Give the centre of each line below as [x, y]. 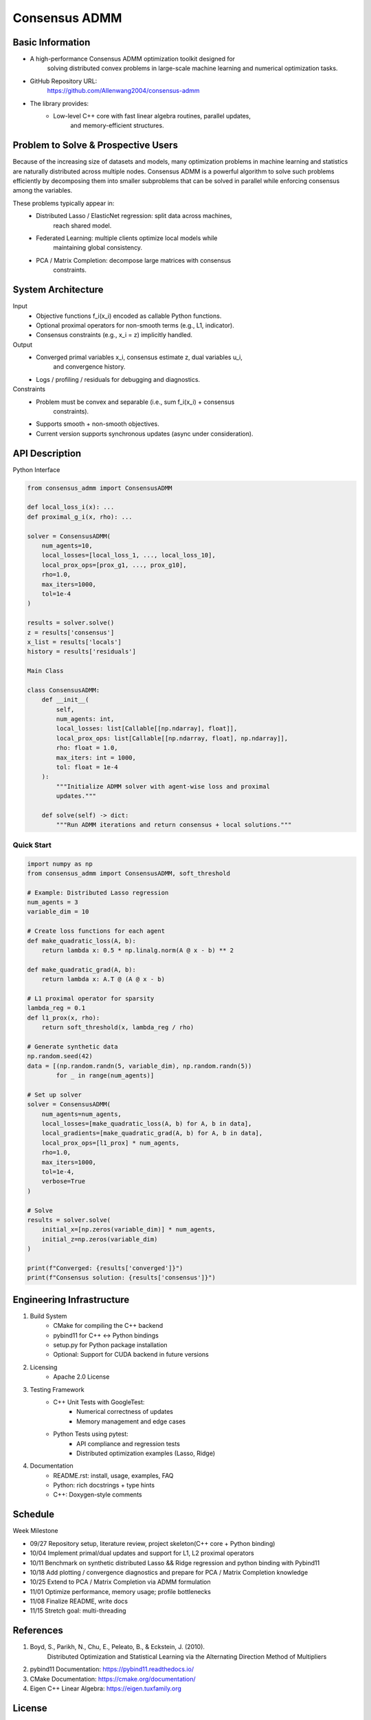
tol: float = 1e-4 [87, 767]
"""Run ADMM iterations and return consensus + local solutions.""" [174, 825]
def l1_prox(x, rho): [64, 1018]
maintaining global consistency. [98, 248]
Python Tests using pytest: [91, 1434]
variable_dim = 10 [58, 912]
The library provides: [59, 103]
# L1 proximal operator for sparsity [91, 998]
